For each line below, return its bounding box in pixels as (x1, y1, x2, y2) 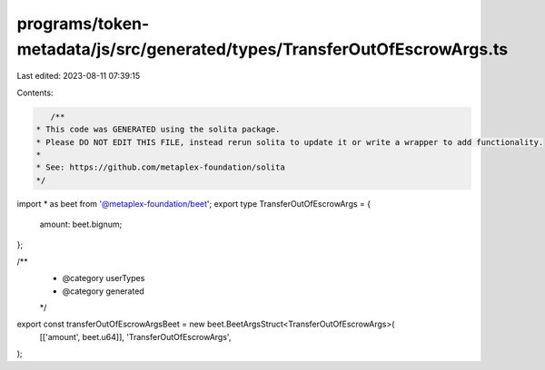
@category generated (62, 286, 144, 297)
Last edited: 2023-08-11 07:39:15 (16, 71, 141, 82)
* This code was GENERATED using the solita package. (35, 124, 281, 135)
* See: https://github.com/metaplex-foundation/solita (35, 162, 285, 172)
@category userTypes (62, 273, 145, 284)
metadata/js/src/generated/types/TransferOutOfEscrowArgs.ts (16, 39, 509, 59)
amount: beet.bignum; (39, 219, 123, 230)
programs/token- (16, 14, 150, 34)
